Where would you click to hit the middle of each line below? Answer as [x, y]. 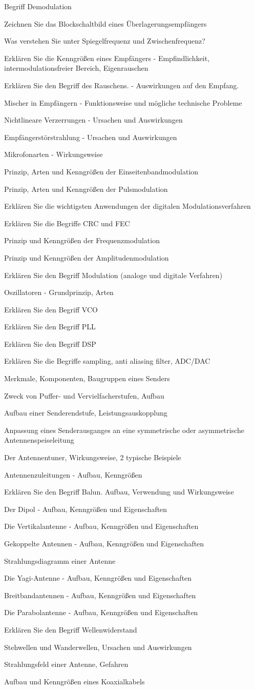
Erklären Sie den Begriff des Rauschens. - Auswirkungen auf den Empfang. [122, 85]
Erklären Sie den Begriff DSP [50, 343]
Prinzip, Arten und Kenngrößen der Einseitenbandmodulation [101, 171]
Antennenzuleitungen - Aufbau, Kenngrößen [73, 474]
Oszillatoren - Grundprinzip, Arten [59, 292]
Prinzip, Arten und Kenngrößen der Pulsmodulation [86, 189]
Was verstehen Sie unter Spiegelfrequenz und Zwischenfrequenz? [105, 41]
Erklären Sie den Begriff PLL [50, 327]
